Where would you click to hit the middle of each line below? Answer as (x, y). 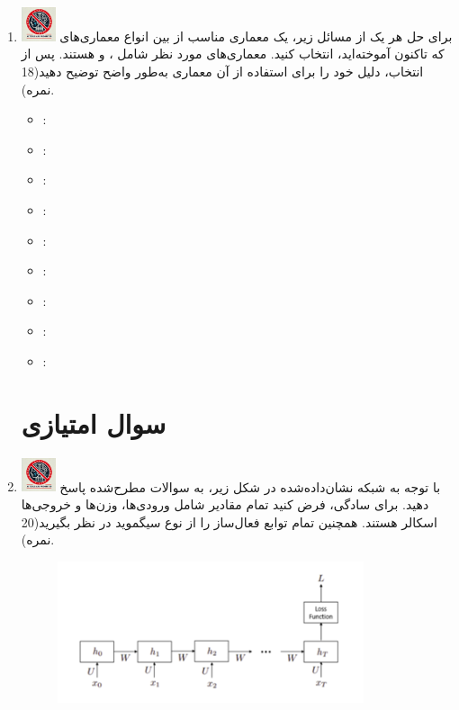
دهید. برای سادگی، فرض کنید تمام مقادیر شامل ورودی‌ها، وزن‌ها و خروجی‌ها (225, 504)
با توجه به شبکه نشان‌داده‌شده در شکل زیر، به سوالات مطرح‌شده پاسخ (250, 486)
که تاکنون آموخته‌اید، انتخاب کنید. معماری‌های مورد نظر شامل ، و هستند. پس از (233, 54)
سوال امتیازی (94, 422)
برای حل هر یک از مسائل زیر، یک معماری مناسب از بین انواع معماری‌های (256, 36)
